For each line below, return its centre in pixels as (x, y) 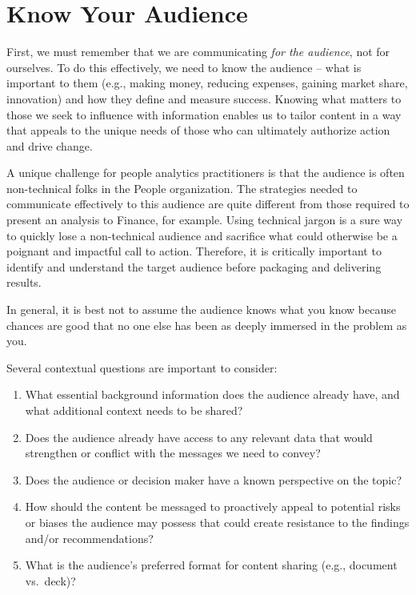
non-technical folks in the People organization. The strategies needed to (182, 188)
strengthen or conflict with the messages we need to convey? (173, 453)
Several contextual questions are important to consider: (142, 367)
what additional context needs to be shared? (134, 410)
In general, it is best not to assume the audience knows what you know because (201, 310)
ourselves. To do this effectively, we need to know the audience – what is (184, 67)
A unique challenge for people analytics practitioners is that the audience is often (206, 173)
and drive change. (50, 145)
